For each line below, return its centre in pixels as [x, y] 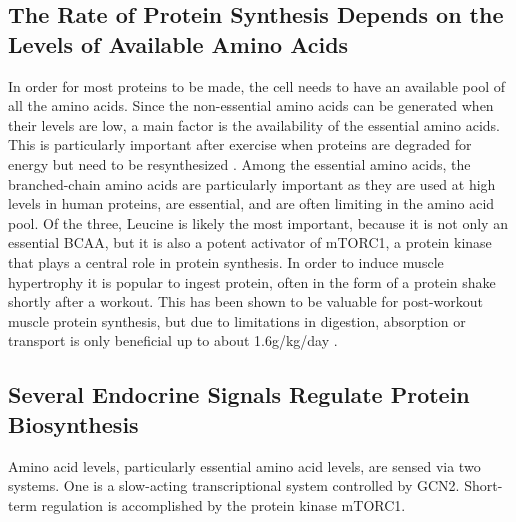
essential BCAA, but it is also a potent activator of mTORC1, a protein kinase [250, 242]
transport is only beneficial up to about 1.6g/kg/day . [173, 340]
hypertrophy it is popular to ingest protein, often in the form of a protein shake [252, 281]
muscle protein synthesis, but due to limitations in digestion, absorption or [237, 320]
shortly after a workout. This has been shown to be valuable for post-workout [246, 301]
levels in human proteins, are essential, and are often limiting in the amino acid [251, 203]
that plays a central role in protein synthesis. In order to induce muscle [226, 261]
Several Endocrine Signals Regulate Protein [239, 394]
